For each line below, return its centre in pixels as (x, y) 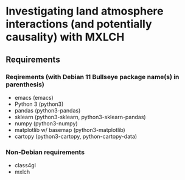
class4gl (25, 165)
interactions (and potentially (79, 24)
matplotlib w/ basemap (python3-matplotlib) (70, 130)
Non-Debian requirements (45, 152)
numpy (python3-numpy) (46, 123)
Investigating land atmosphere (85, 11)
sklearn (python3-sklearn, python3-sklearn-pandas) (80, 117)
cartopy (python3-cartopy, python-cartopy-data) (76, 136)
